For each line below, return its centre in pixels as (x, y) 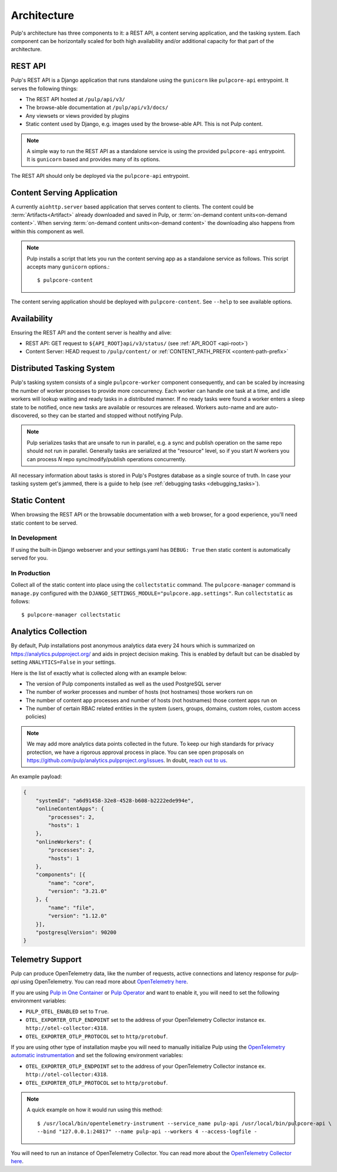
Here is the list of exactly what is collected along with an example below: (99, 673)
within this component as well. (48, 231)
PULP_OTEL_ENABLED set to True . (67, 1012)
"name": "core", (71, 883)
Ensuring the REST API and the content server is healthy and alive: (91, 332)
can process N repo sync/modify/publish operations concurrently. (106, 459)
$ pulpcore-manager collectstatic (71, 615)
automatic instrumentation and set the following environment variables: (97, 1055)
